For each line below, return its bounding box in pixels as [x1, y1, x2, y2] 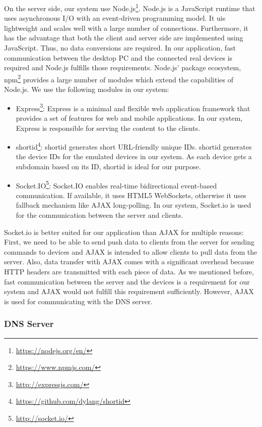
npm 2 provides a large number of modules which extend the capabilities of [4, 72, 233, 84]
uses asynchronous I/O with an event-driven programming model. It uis [4, 13, 226, 23]
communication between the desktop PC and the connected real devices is [4, 52, 233, 63]
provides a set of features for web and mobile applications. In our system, [16, 112, 243, 123]
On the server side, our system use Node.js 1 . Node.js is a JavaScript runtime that [4, 2, 255, 13]
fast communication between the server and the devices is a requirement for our [4, 276, 250, 287]
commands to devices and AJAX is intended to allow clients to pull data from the [4, 246, 257, 257]
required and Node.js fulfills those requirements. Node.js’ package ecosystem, [4, 62, 241, 73]
